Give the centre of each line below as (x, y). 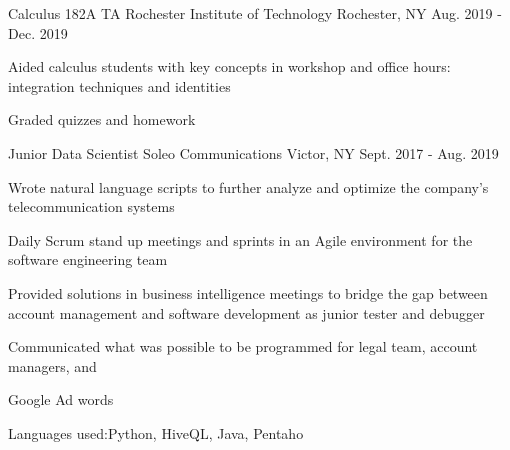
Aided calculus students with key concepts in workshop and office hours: (229, 66)
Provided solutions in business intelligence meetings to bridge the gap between (248, 292)
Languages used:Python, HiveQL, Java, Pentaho (156, 432)
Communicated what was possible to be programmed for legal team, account (243, 346)
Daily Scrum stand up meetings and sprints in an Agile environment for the (240, 239)
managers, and (52, 365)
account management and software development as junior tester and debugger (246, 312)
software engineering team (88, 259)
